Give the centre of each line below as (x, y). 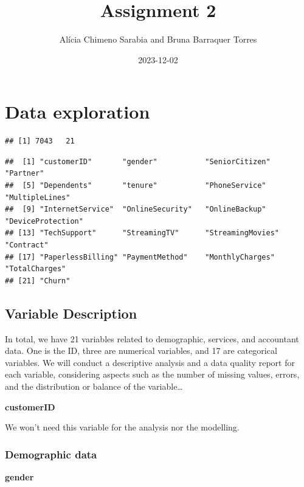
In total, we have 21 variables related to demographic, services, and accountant (152, 338)
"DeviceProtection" (44, 221)
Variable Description (71, 313)
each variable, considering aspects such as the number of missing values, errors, (152, 374)
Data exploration (78, 112)
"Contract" (27, 245)
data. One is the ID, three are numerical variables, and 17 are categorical (141, 351)
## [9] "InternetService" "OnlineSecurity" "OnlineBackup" (136, 209)
